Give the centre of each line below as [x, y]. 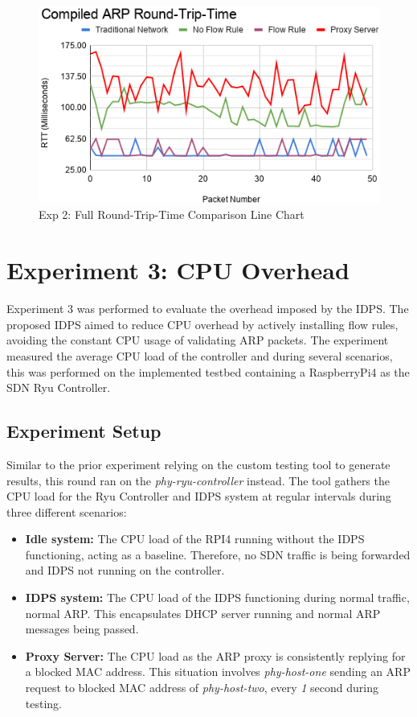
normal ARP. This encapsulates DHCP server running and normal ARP [203, 613]
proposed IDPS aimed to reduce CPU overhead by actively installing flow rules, [202, 324]
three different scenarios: [67, 511]
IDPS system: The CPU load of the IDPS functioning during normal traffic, [217, 597]
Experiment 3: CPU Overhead [178, 270]
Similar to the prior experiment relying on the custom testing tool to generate [198, 464]
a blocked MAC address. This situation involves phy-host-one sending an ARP [218, 672]
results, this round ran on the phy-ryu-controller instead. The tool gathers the [198, 480]
